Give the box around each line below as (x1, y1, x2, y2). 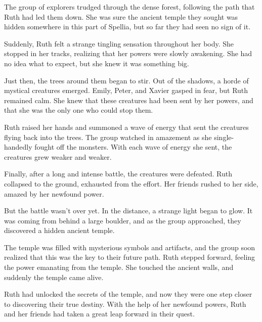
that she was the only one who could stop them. (4, 105, 153, 115)
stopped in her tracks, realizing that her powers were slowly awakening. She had (4, 48, 252, 59)
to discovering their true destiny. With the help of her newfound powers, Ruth (4, 298, 246, 309)
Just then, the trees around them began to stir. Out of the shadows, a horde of (4, 75, 249, 85)
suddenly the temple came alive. (4, 271, 104, 282)
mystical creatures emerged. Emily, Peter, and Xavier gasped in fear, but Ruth (4, 85, 248, 96)
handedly (4, 142, 32, 152)
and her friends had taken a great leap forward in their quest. (4, 308, 195, 319)
